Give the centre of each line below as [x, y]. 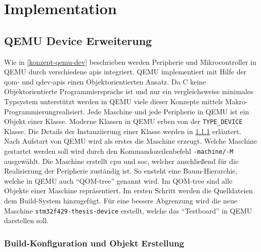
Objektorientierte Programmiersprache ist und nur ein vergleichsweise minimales [129, 91]
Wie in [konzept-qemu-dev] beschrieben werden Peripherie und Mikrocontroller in [130, 61]
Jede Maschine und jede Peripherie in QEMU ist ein [168, 111]
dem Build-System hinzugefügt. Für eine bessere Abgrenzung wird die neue [121, 201]
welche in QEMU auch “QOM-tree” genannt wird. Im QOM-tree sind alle [118, 180]
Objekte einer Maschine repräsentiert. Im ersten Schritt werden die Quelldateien [128, 191]
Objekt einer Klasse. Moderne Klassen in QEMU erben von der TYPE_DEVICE [123, 121]
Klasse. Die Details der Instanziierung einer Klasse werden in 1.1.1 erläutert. [123, 131]
